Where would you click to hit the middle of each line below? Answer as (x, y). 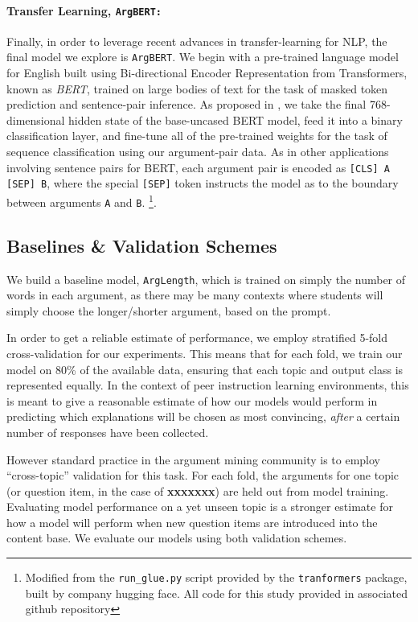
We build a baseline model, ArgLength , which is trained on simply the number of (206, 279)
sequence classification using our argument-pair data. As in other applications (198, 152)
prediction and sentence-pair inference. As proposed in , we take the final (186, 104)
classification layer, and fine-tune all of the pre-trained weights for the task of (197, 136)
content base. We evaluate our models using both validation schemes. (177, 538)
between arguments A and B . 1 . (82, 200)
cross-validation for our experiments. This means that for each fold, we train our (205, 353)
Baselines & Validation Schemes (142, 245)
